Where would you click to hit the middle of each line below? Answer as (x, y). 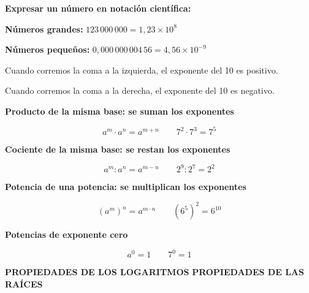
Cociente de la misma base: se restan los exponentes (118, 149)
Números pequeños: (48, 49)
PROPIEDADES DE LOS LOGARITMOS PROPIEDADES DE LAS (154, 272)
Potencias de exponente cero (67, 234)
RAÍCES (24, 283)
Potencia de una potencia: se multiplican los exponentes (126, 187)
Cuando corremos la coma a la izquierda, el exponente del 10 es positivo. (142, 70)
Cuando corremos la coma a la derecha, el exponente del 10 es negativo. (140, 90)
